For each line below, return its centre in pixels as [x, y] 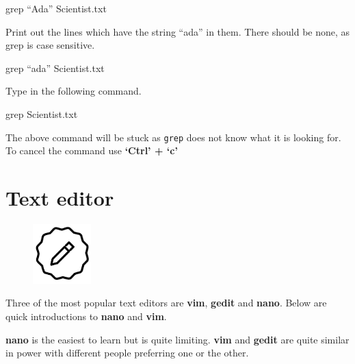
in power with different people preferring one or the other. [127, 353]
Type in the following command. [74, 91]
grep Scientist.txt [42, 113]
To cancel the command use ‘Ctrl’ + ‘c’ [92, 150]
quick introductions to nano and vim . [86, 316]
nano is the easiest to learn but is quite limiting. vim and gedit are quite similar [177, 339]
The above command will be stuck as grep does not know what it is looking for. [173, 137]
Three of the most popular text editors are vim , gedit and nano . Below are [166, 303]
